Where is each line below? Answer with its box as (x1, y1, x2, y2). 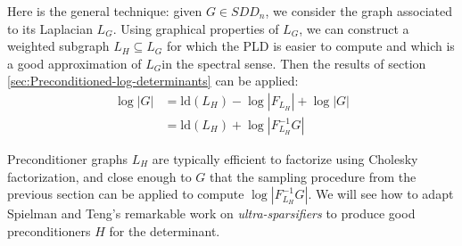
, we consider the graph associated (265, 2, 453, 20)
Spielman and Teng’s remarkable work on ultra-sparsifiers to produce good (7, 204, 416, 223)
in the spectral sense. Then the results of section (161, 53, 426, 72)
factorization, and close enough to (7, 167, 192, 185)
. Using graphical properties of (112, 19, 279, 37)
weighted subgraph (7, 37, 110, 55)
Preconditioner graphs (7, 150, 128, 168)
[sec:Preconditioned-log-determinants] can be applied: (7, 71, 299, 90)
